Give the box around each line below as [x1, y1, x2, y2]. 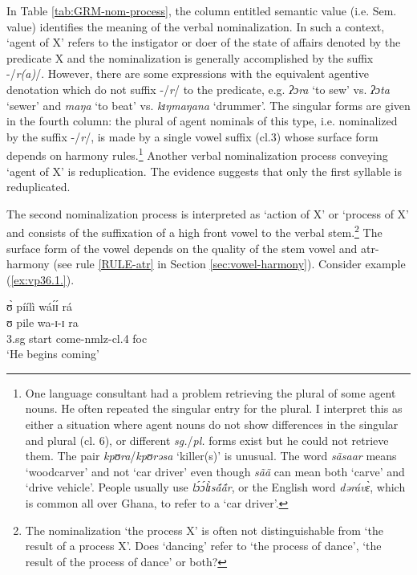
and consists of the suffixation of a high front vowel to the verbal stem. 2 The [6, 222, 383, 241]
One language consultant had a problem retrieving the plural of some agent [25, 384, 396, 401]
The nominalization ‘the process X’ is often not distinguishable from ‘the [25, 521, 383, 538]
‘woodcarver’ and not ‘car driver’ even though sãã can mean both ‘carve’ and [25, 463, 405, 479]
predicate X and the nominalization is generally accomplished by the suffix [6, 49, 374, 66]
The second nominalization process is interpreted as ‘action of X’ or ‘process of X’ [6, 205, 409, 222]
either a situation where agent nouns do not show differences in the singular [25, 415, 399, 432]
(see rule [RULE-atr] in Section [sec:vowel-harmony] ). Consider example [53, 255, 406, 272]
